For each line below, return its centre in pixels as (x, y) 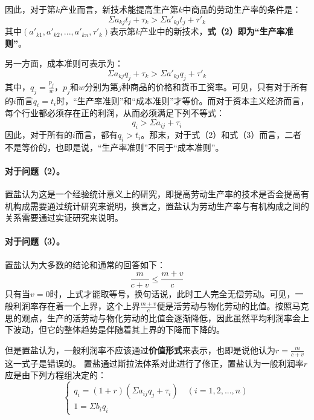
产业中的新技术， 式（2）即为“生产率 (212, 31)
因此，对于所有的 (39, 134)
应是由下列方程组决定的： (56, 375)
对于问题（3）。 (35, 241)
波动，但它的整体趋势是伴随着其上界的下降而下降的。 (119, 330)
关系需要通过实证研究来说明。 (64, 218)
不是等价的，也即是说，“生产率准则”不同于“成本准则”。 (114, 147)
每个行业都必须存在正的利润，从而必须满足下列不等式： (115, 113)
